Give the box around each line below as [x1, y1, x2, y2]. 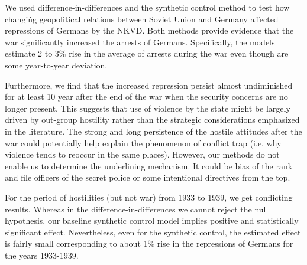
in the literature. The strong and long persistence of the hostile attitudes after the [5, 125, 302, 137]
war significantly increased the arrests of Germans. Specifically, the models [5, 35, 275, 48]
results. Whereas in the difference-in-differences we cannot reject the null [5, 202, 269, 215]
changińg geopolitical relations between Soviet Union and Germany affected [5, 12, 279, 25]
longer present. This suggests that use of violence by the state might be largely [5, 102, 290, 114]
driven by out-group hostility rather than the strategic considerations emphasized [5, 113, 300, 126]
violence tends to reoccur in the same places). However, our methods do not [5, 148, 280, 161]
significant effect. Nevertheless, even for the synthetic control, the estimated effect [5, 225, 301, 238]
